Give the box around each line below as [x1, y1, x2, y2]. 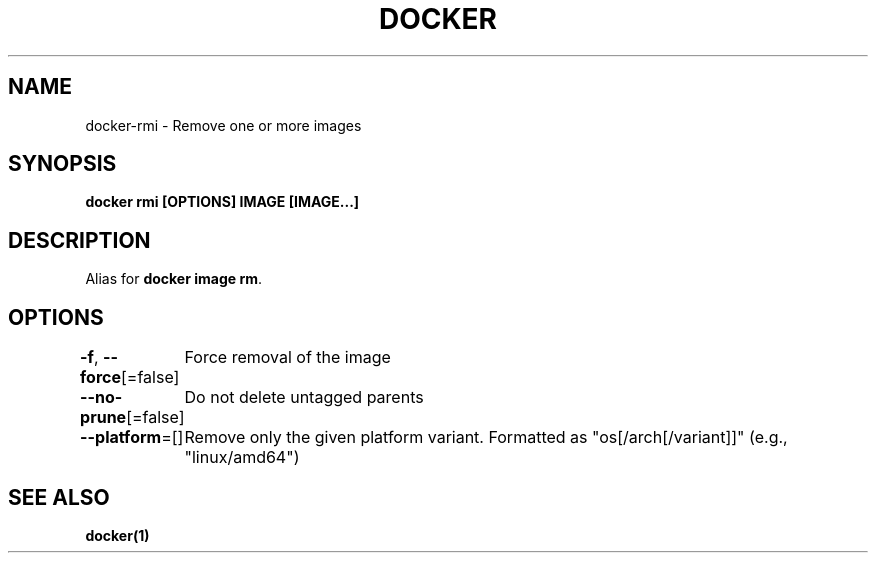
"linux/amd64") [184, 447, 300, 468]
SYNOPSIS [8, 151, 117, 177]
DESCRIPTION [8, 227, 151, 253]
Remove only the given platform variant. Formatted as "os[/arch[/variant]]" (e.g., [184, 427, 788, 448]
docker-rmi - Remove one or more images [85, 116, 362, 134]
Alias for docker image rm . [85, 270, 263, 288]
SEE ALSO [8, 484, 110, 510]
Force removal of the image [184, 347, 391, 368]
